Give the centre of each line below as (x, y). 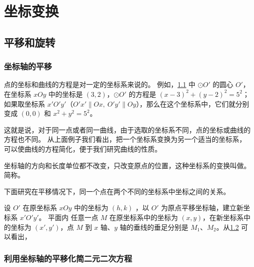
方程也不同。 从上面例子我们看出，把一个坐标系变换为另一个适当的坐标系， (125, 139)
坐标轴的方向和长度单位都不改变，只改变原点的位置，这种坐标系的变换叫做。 (127, 165)
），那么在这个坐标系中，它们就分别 (193, 103)
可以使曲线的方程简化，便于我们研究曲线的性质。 (83, 148)
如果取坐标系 (24, 103)
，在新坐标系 (223, 217)
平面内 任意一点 (73, 217)
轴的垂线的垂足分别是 (154, 227)
